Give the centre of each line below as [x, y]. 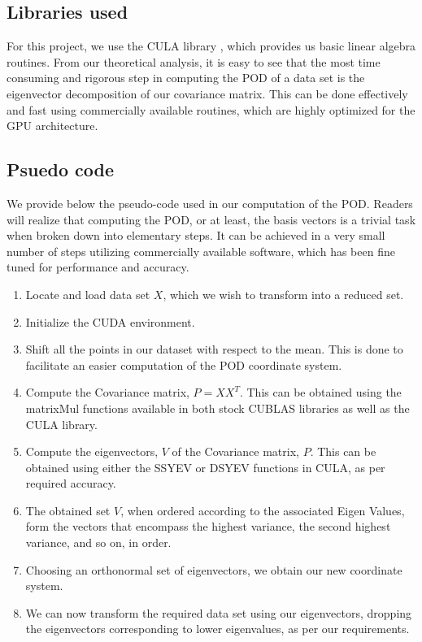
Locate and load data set [88, 294]
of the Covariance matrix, [235, 451]
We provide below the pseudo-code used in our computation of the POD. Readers [210, 203]
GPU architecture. [52, 126]
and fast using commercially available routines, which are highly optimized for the [211, 109]
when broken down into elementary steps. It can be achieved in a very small [196, 235]
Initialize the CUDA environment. [110, 321]
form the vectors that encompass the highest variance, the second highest [208, 526]
